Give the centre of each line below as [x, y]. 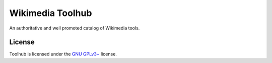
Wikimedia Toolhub [51, 13]
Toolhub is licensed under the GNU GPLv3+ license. [63, 54]
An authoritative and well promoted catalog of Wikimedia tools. [75, 28]
